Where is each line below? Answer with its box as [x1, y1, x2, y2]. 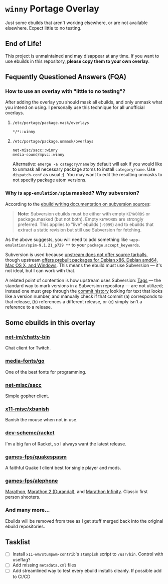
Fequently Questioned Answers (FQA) [5, 73, 127, 81]
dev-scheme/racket [5, 429, 55, 436]
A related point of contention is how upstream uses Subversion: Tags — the [5, 277, 161, 283]
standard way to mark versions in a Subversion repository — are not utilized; [5, 282, 163, 289]
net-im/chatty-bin [5, 333, 50, 340]
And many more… [5, 507, 50, 514]
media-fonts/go [5, 358, 45, 365]
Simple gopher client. [5, 393, 49, 399]
